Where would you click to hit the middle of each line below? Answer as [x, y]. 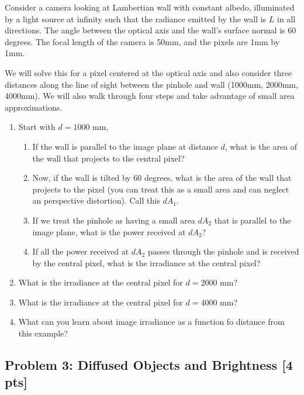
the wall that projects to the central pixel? [108, 158]
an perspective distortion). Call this [96, 200]
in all [286, 18]
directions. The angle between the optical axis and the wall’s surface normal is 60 [151, 30]
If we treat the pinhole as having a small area [114, 220]
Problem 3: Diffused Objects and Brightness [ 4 [149, 365]
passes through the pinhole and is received [223, 251]
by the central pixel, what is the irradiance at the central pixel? [146, 262]
